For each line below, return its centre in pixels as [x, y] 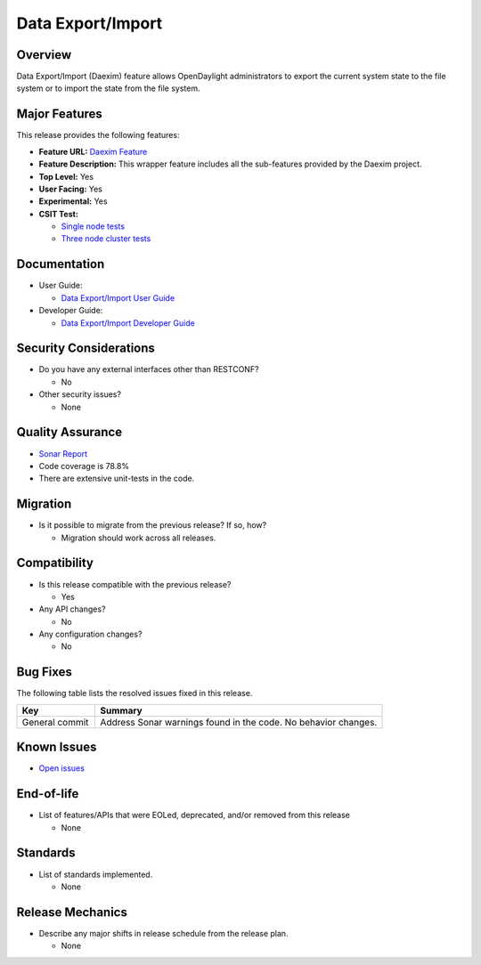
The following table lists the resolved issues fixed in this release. [135, 693]
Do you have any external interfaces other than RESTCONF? [149, 369]
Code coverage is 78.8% [84, 466]
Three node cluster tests [106, 239]
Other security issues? [80, 394]
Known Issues [57, 747]
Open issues [61, 768]
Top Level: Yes [66, 176]
